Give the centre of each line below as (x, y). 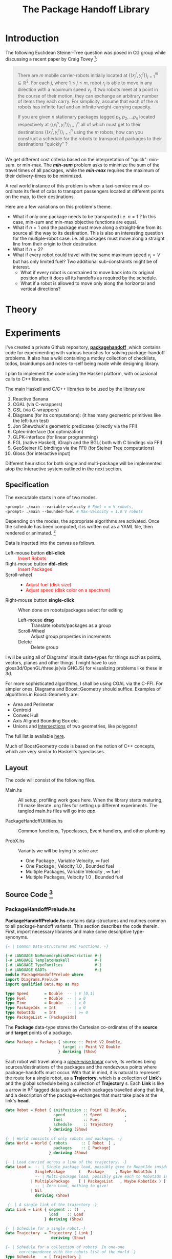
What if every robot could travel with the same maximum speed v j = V (86, 255)
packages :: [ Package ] (82, 1148)
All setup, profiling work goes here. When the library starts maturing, (90, 800)
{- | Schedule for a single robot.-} (46, 1228)
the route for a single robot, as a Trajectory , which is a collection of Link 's (84, 1078)
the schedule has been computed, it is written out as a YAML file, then (79, 527)
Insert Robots (32, 559)
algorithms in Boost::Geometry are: (42, 695)
